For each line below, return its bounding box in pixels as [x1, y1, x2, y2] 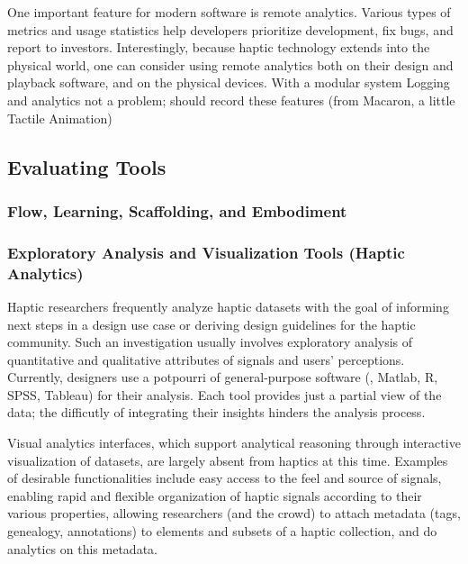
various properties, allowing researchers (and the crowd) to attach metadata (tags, [7, 504, 461, 523]
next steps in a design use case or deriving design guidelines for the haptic [7, 314, 416, 333]
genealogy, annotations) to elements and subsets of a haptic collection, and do [7, 522, 437, 541]
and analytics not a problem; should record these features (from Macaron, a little [7, 90, 455, 109]
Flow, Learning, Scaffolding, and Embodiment [7, 199, 347, 222]
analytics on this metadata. [7, 539, 157, 558]
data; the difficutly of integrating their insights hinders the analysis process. [7, 403, 426, 422]
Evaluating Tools [7, 152, 166, 180]
